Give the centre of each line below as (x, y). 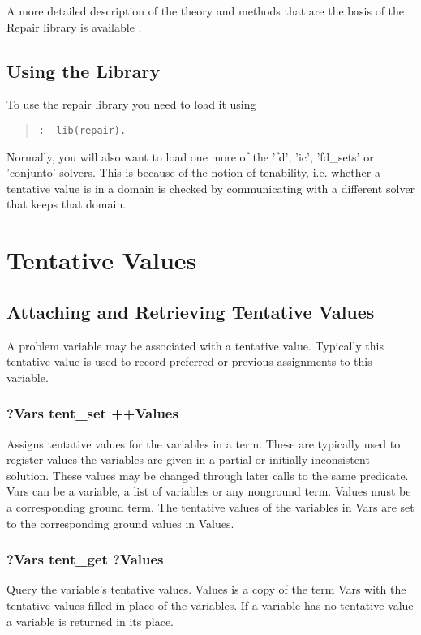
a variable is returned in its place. (90, 621)
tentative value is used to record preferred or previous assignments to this (189, 361)
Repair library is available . (74, 26)
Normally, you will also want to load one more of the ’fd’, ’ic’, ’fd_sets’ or (190, 156)
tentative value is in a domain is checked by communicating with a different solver (211, 188)
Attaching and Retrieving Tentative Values (191, 311)
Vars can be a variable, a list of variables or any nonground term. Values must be (209, 491)
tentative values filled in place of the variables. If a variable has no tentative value (210, 605)
